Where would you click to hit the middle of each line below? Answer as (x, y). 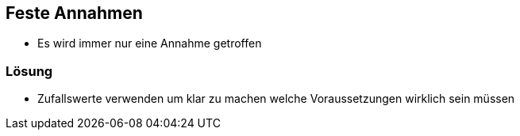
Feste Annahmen (74, 13)
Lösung (29, 71)
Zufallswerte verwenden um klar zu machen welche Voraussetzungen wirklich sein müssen (276, 99)
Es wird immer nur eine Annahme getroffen (150, 43)
